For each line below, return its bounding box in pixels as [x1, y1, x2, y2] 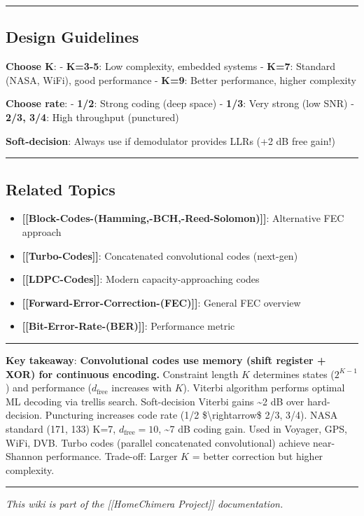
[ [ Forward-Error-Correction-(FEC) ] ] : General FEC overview [22, 295, 301, 309]
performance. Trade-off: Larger [45, 449, 178, 463]
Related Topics [6, 178, 115, 200]
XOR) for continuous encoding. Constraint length [6, 366, 239, 381]
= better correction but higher [192, 449, 323, 463]
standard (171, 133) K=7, [6, 421, 116, 435]
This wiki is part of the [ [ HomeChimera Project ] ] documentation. [6, 496, 283, 511]
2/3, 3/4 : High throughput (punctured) [6, 109, 179, 124]
